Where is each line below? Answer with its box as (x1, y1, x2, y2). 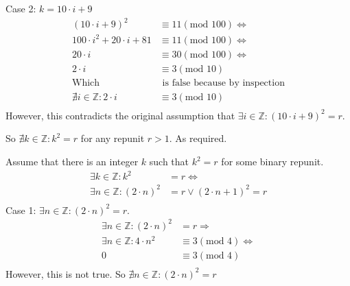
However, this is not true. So (5, 266, 126, 281)
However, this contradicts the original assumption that (5, 108, 235, 122)
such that (149, 154, 189, 168)
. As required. (169, 131, 227, 145)
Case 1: (5, 202, 36, 217)
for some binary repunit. (221, 154, 324, 168)
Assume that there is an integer (5, 154, 139, 168)
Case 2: (5, 1, 36, 15)
